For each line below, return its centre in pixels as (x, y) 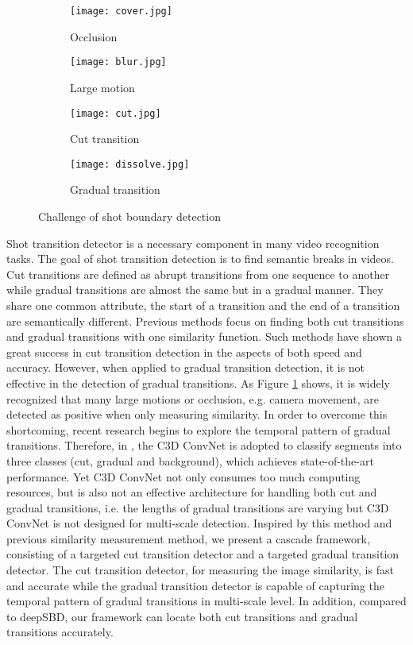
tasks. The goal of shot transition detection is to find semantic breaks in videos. (200, 259)
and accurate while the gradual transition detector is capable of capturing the (195, 585)
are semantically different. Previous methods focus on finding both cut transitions (205, 321)
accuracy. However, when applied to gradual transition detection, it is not (186, 367)
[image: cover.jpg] (121, 11)
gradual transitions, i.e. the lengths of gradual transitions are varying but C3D (198, 507)
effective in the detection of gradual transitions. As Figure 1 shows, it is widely (198, 382)
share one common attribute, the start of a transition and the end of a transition (203, 305)
